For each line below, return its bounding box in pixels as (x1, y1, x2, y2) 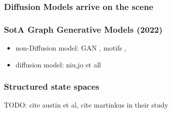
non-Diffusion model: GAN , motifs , (15, 43, 127, 53)
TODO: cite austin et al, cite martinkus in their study (4, 100, 169, 110)
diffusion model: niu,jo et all (15, 59, 101, 69)
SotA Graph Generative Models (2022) (4, 23, 163, 35)
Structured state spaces (4, 80, 99, 93)
